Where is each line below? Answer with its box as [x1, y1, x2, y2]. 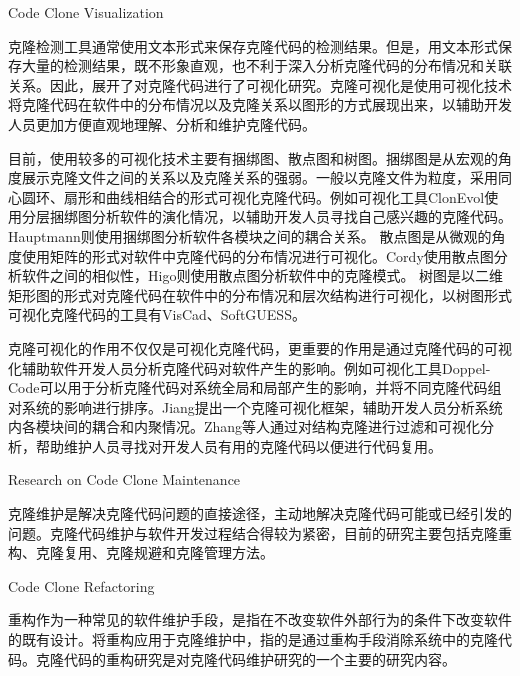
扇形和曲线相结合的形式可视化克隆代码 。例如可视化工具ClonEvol [63, 186, 485, 207]
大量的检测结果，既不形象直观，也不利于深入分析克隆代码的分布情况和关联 [21, 55, 512, 76]
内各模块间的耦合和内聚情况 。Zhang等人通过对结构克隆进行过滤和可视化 [8, 416, 481, 437]
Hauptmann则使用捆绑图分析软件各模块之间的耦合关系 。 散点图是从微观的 [8, 225, 492, 246]
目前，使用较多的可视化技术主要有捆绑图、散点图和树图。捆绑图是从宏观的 [8, 147, 498, 168]
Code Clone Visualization [8, 2, 164, 22]
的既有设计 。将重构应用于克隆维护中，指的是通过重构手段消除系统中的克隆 [8, 629, 498, 650]
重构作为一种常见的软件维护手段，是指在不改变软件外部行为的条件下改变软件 [8, 609, 512, 630]
